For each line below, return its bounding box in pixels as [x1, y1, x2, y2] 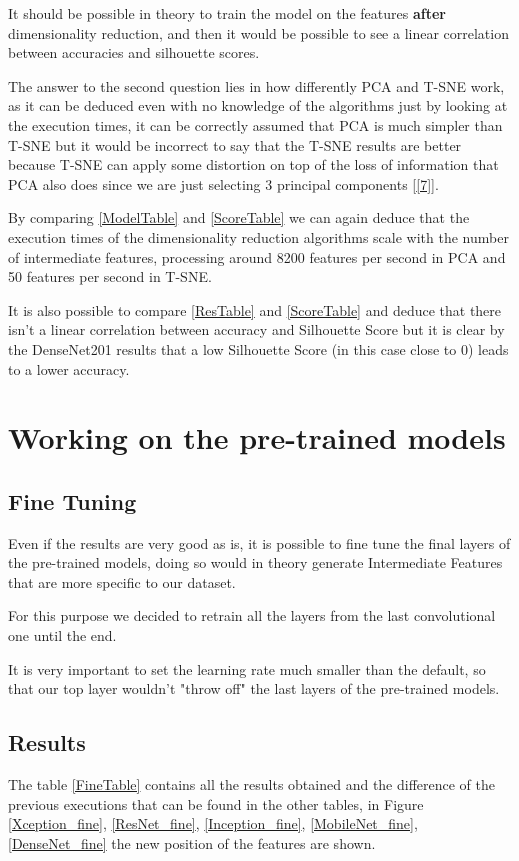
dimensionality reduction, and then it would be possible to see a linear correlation [8, 22, 509, 43]
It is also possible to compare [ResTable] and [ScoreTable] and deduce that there [8, 299, 502, 320]
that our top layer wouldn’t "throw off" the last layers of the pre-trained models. [8, 678, 500, 699]
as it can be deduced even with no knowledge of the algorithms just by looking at [8, 95, 508, 116]
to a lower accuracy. [8, 358, 130, 379]
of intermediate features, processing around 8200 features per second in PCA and [8, 246, 506, 267]
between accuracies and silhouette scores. [8, 42, 260, 63]
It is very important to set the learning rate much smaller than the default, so [8, 658, 486, 679]
